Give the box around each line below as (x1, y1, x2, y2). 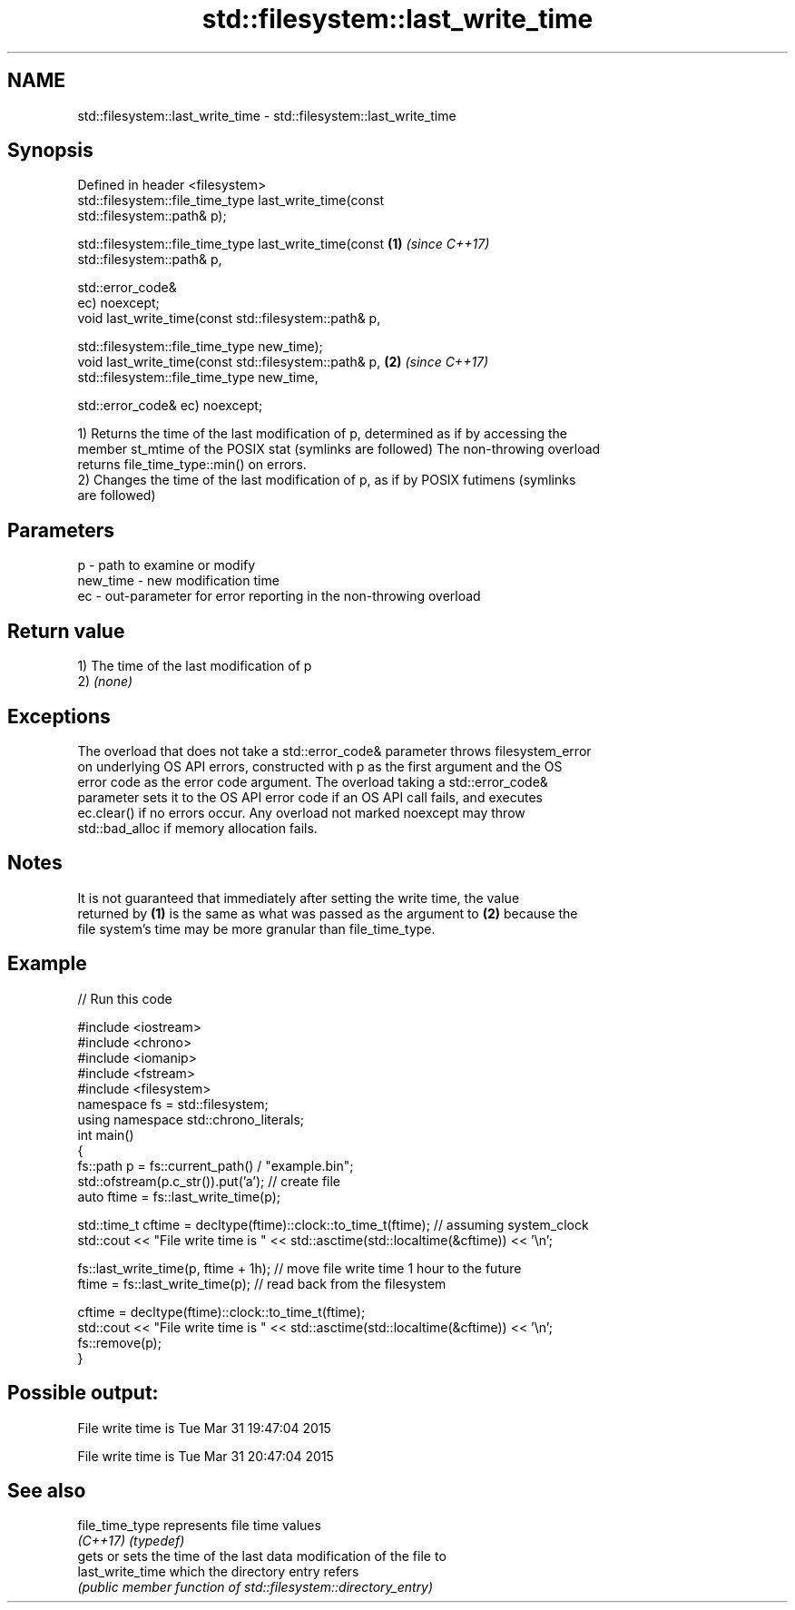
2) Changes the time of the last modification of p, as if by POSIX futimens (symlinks (77, 472, 576, 488)
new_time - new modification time (77, 573, 280, 589)
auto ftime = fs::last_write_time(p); (77, 1188, 280, 1204)
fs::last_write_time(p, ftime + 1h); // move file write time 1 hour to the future (77, 1260, 522, 1276)
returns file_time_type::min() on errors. (77, 456, 307, 473)
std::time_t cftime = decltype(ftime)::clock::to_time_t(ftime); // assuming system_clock (77, 1216, 589, 1232)
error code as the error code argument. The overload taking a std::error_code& (77, 773, 548, 790)
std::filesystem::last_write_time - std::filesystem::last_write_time (77, 107, 456, 123)
